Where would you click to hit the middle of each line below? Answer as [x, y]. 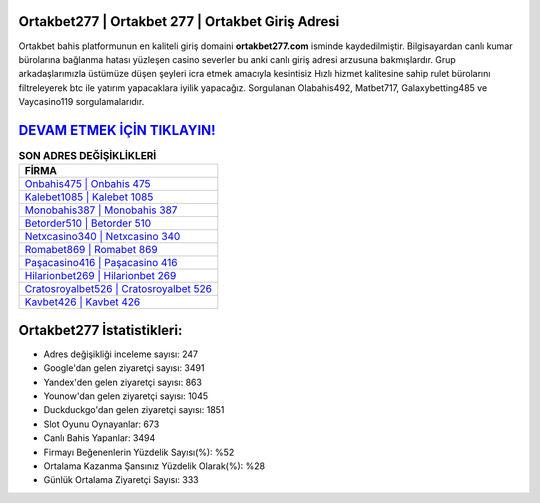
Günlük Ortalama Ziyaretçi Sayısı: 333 [121, 480]
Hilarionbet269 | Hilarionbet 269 [100, 276]
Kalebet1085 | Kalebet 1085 [89, 197]
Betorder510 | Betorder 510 [88, 223]
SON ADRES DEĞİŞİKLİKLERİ [87, 156]
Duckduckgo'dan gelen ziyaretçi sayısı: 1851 [134, 410]
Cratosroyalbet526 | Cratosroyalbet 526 [118, 289]
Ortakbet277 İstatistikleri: [100, 330]
